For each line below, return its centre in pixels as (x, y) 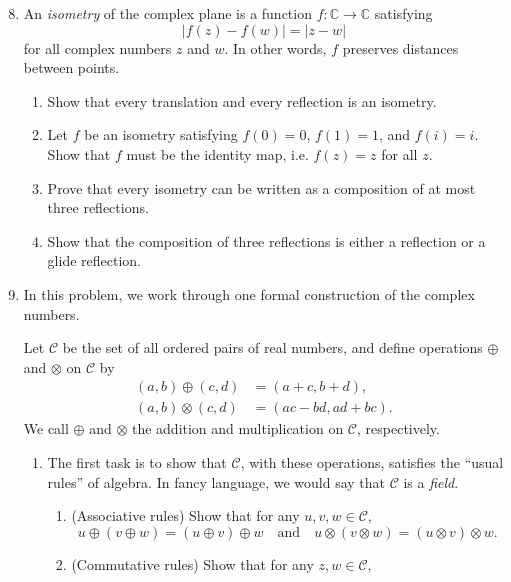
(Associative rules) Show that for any (185, 515)
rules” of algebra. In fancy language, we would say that (216, 481)
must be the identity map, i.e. (217, 153)
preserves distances (400, 47)
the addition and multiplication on (237, 428)
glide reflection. (94, 260)
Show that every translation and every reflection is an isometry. (242, 100)
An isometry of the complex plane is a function (167, 13)
